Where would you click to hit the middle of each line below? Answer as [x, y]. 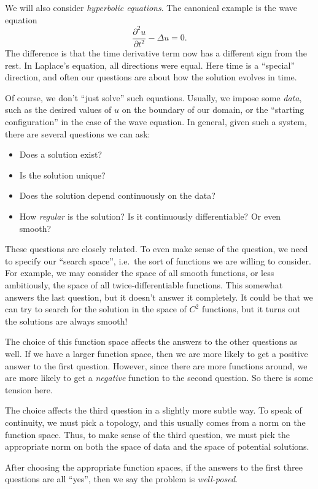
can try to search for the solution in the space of [96, 309]
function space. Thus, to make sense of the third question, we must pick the [148, 434]
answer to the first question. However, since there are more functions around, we [156, 365]
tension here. [29, 389]
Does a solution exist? [60, 154]
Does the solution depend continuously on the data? [117, 195]
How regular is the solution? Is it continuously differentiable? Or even [150, 216]
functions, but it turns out [251, 309]
